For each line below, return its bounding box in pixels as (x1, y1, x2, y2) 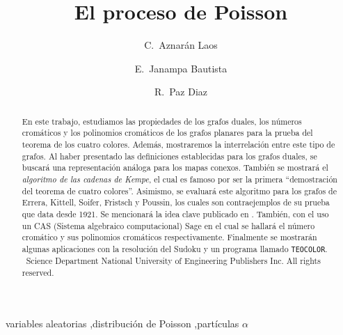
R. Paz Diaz (154, 84, 208, 99)
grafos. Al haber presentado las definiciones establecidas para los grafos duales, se (22, 150, 317, 162)
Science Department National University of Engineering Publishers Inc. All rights (26, 255, 321, 267)
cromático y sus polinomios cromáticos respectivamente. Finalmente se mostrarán (22, 231, 317, 243)
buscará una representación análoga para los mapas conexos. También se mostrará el (22, 162, 328, 173)
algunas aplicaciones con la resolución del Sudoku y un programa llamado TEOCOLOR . (22, 242, 328, 254)
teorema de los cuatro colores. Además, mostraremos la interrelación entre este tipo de (22, 139, 335, 150)
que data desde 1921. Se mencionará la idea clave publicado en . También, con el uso (22, 208, 329, 219)
